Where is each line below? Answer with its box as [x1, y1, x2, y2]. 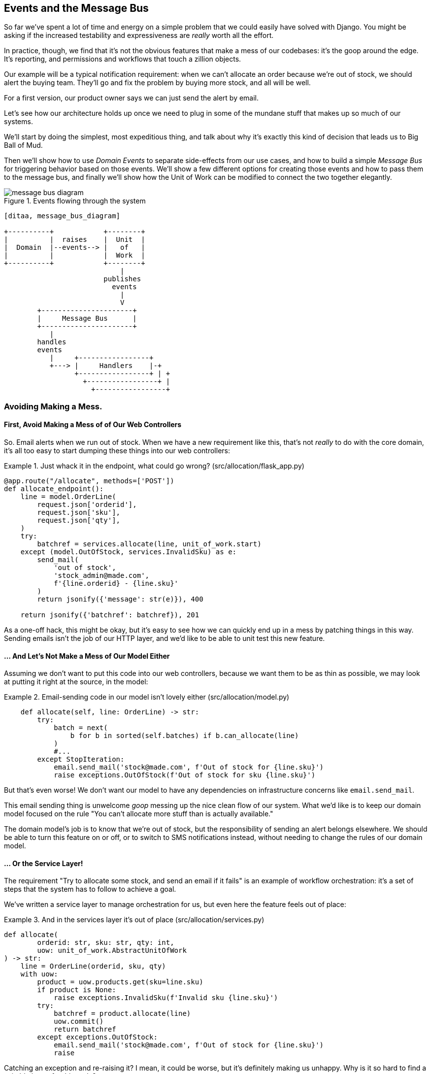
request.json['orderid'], [37, 501, 137, 509]
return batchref [54, 1025, 116, 1034]
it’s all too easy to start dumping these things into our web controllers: [4, 446, 230, 455]
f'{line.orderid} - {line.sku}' [54, 579, 179, 588]
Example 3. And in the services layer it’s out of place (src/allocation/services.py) [4, 915, 265, 924]
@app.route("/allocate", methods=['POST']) [4, 477, 174, 485]
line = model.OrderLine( [20, 493, 116, 501]
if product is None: [37, 986, 116, 994]
